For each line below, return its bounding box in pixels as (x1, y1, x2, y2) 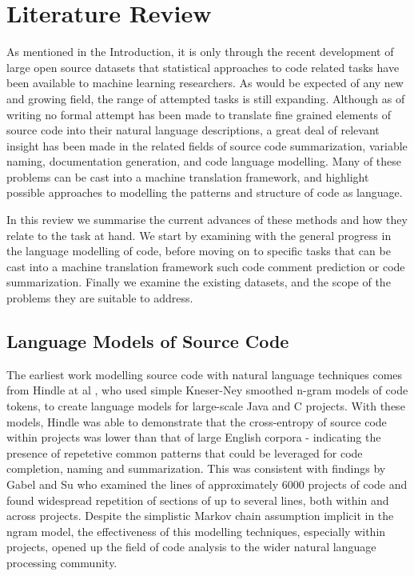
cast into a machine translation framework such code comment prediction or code (6, 258, 405, 274)
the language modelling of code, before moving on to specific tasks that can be (6, 242, 391, 259)
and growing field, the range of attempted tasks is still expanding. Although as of (6, 90, 405, 106)
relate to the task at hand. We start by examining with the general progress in (6, 226, 392, 243)
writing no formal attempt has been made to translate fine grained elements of (6, 106, 392, 122)
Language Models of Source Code (6, 329, 289, 354)
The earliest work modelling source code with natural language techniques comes (6, 366, 403, 382)
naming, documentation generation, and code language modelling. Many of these (6, 153, 402, 170)
